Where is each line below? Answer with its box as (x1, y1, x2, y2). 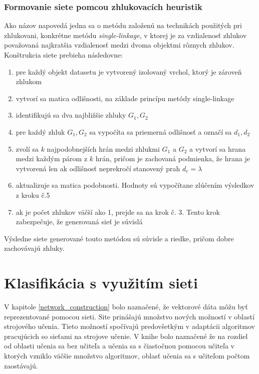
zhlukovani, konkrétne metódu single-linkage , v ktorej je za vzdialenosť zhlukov (4, 30, 247, 40)
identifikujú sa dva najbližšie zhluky (16, 110, 126, 120)
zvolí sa (16, 143, 39, 154)
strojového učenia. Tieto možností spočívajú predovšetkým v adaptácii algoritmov (4, 321, 255, 331)
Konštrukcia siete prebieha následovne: (4, 50, 123, 60)
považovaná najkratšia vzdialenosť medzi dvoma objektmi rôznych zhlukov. (4, 40, 234, 50)
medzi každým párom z (16, 153, 88, 164)
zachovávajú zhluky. (4, 243, 65, 253)
